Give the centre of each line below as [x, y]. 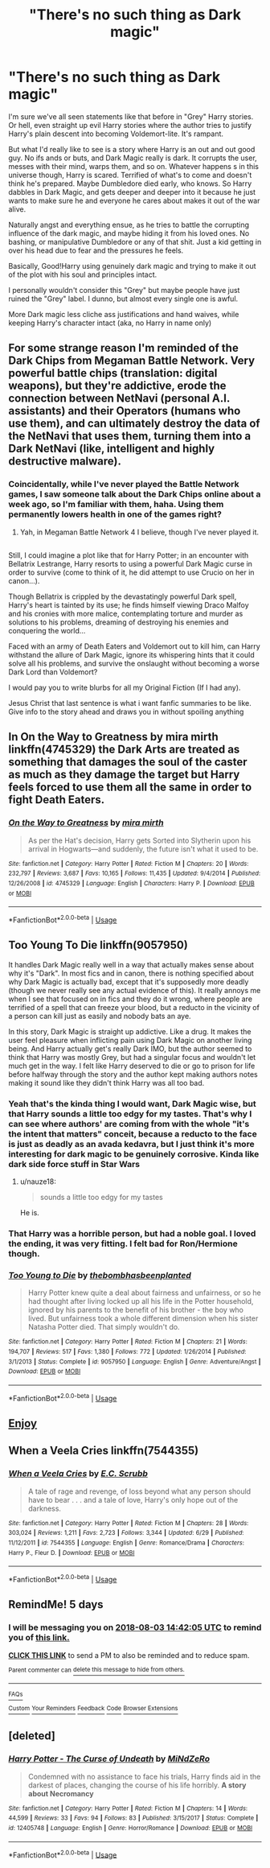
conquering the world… [47, 631]
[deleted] [32, 1736]
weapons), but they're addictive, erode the [117, 386]
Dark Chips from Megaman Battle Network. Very [132, 361]
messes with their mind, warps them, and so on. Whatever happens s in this [134, 166]
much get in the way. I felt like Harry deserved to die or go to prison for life [132, 1066]
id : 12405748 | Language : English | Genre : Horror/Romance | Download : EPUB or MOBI [131, 1828]
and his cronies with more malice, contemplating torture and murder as [126, 614]
